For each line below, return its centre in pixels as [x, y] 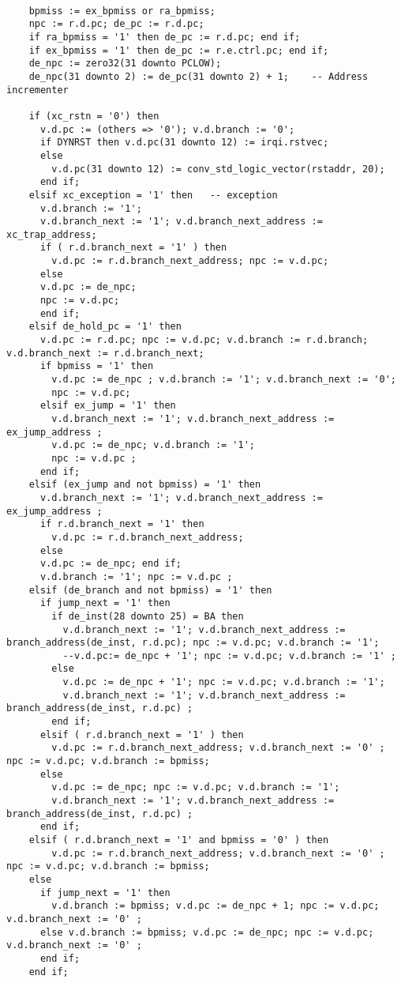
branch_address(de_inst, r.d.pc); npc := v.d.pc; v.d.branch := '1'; [193, 643]
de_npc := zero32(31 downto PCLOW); [125, 64]
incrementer [37, 90]
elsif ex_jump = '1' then [108, 406]
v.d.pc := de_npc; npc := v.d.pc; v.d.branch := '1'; [196, 787]
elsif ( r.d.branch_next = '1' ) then [142, 734]
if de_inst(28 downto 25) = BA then [148, 616]
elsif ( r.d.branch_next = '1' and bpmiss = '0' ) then [179, 840]
